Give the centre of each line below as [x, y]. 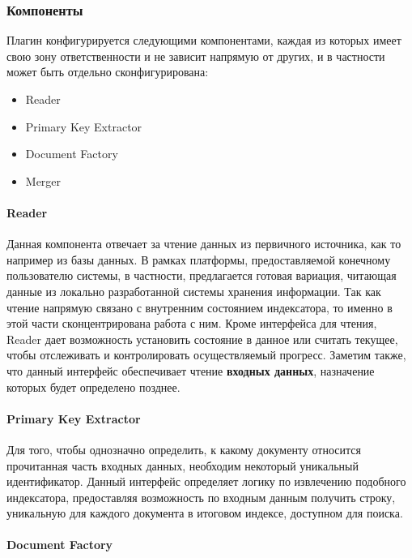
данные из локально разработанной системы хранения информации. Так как [194, 291]
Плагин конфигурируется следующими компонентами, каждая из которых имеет [204, 40]
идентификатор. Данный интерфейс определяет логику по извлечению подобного [206, 481]
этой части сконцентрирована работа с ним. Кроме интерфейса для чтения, [192, 323]
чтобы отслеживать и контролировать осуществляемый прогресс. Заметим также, [206, 355]
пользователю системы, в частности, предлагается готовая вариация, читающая [202, 275]
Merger [43, 180]
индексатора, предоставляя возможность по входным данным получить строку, [201, 497]
